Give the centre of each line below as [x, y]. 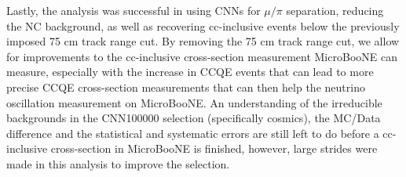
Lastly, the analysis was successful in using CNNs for [134, 10]
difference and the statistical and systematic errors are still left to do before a [193, 133]
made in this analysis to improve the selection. [118, 163]
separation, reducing [335, 10]
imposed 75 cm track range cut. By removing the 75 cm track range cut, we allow [203, 41]
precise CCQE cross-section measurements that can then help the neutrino [186, 87]
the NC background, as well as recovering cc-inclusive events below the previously [203, 25]
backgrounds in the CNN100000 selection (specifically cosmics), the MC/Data [194, 118]
